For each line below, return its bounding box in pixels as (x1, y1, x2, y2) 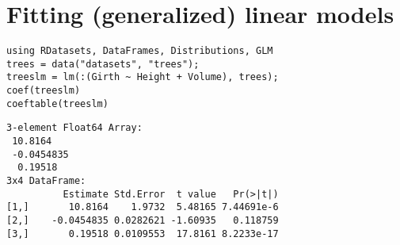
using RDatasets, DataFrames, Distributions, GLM (6, 45, 273, 57)
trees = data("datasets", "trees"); (6, 58, 200, 70)
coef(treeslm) (6, 85, 81, 97)
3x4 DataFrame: (6, 175, 86, 187)
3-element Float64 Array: (6, 122, 143, 134)
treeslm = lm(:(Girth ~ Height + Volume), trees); (6, 71, 279, 83)
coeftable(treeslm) (6, 98, 109, 109)
